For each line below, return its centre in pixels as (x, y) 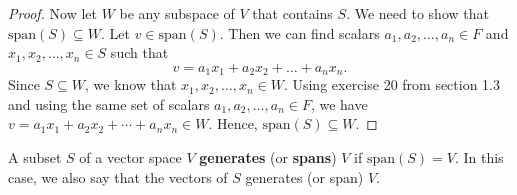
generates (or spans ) (268, 157)
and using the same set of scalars (109, 103)
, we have (339, 103)
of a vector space (130, 157)
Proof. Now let (52, 13)
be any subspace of (177, 13)
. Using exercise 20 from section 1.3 (392, 84)
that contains (292, 13)
